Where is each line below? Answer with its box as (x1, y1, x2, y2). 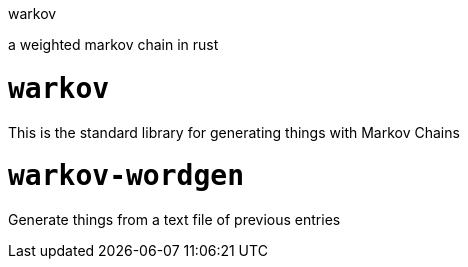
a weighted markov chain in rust (8, 36, 219, 53)
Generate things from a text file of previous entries (8, 211, 341, 228)
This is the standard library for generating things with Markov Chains (8, 123, 460, 141)
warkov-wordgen (8, 159, 245, 193)
